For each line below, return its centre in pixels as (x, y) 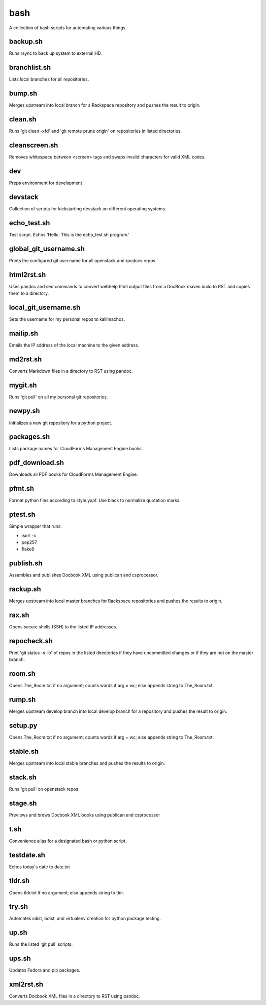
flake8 (28, 549)
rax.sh (19, 615)
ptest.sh (22, 515)
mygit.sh (23, 385)
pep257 (29, 542)
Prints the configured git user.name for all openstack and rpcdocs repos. (83, 260)
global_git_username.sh (47, 249)
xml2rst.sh (26, 985)
